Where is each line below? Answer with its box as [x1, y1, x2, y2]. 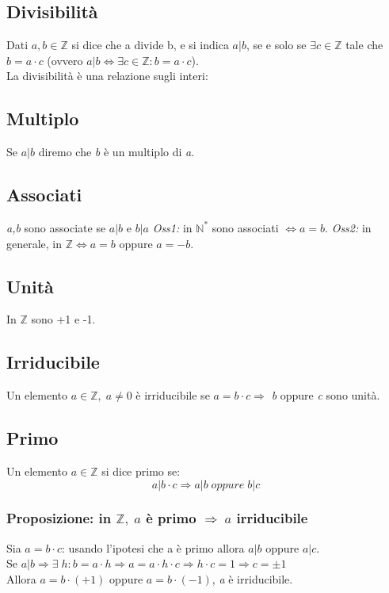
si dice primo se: [101, 462, 181, 479]
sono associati [212, 219, 279, 235]
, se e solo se [246, 36, 307, 53]
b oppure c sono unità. [271, 387, 380, 404]
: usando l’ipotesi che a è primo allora [62, 539, 245, 556]
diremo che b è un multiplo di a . [38, 143, 195, 160]
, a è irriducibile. [212, 570, 293, 587]
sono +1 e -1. [31, 311, 96, 327]
